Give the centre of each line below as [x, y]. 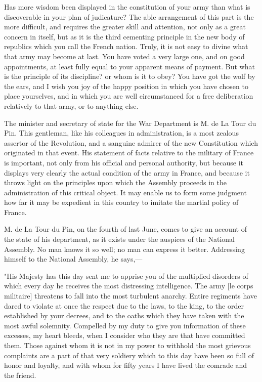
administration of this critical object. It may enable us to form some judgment [125, 192]
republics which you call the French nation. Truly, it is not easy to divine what [126, 46]
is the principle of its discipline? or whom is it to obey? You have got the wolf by [130, 76]
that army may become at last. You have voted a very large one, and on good [124, 56]
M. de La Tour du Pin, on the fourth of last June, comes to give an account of [125, 229]
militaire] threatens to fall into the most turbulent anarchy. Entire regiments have [131, 296]
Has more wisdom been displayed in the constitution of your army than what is [127, 7]
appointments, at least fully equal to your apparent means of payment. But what [129, 66]
